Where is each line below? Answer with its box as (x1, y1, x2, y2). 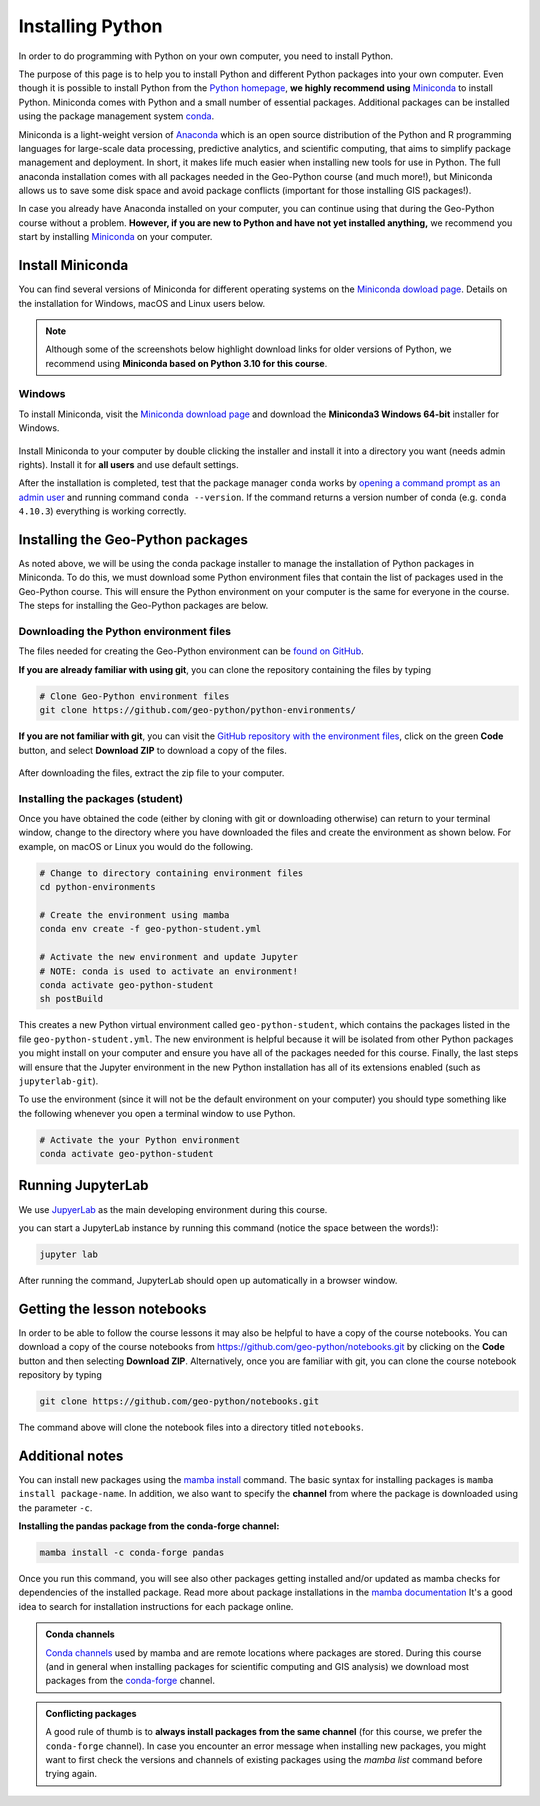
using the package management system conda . (18, 110, 215, 122)
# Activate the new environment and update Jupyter (39, 951, 299, 963)
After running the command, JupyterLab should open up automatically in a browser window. (18, 1274, 398, 1286)
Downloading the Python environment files (18, 625, 232, 639)
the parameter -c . (18, 1501, 93, 1514)
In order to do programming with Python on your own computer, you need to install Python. (18, 50, 394, 62)
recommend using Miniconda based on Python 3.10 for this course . (45, 357, 328, 369)
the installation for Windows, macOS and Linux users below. (18, 297, 266, 309)
